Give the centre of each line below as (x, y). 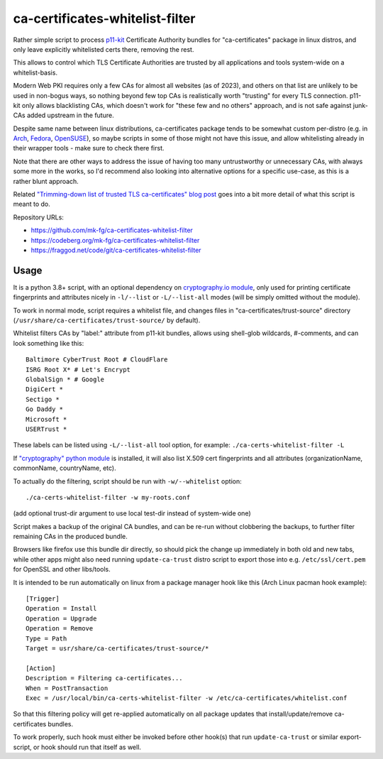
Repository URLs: (38, 217)
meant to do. (32, 204)
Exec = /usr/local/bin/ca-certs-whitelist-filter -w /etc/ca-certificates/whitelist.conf (187, 698)
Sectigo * (43, 399)
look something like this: (49, 343)
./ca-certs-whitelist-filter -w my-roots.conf (108, 497)
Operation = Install (61, 608)
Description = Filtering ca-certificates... (105, 678)
